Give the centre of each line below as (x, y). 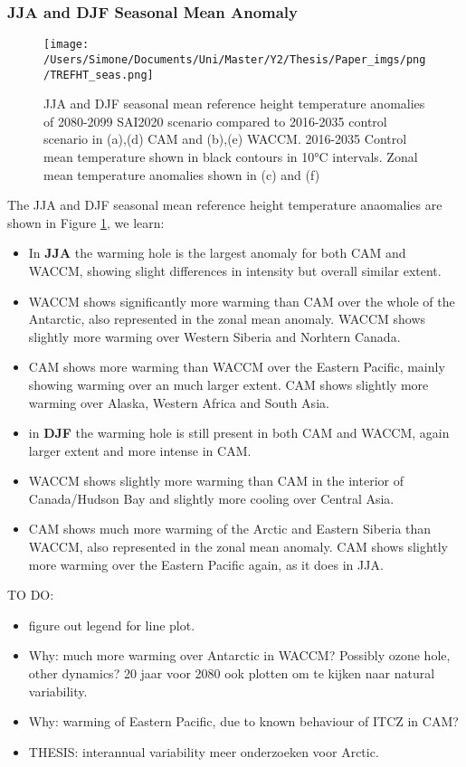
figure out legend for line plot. (112, 625)
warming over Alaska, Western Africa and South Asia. (179, 402)
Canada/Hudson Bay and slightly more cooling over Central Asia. (211, 498)
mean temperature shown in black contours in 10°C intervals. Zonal (231, 156)
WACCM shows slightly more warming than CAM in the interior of (216, 481)
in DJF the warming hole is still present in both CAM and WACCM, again (239, 433)
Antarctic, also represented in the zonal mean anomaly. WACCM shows (227, 319)
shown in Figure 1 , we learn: (86, 222)
